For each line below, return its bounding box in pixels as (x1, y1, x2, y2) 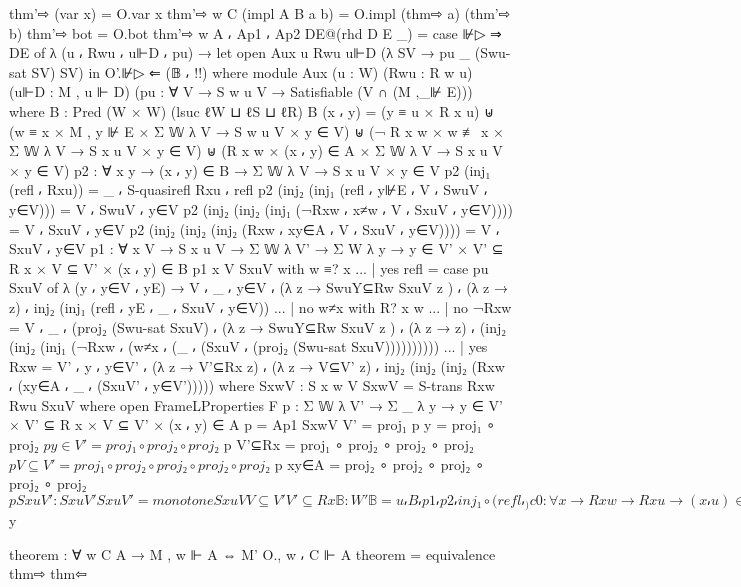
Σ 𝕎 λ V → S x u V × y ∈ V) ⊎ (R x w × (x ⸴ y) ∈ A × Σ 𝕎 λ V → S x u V (9, 140, 503, 161)
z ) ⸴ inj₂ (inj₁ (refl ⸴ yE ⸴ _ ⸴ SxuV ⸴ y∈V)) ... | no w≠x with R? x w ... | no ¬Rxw (9, 296, 512, 317)
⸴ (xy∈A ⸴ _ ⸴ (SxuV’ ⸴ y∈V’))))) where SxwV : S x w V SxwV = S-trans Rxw (9, 375, 495, 396)
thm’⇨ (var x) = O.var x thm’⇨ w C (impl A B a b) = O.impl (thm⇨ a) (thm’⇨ (9, 3, 511, 23)
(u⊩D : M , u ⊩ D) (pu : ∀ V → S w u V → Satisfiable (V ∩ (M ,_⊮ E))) (9, 81, 473, 102)
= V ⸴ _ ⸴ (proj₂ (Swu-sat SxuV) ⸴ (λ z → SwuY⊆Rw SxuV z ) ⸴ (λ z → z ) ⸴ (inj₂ (9, 316, 507, 337)
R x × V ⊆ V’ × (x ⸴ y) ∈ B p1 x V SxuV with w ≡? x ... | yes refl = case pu (9, 257, 489, 278)
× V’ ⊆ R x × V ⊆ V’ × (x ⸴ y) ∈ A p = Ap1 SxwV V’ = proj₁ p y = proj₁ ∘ (9, 414, 495, 435)
